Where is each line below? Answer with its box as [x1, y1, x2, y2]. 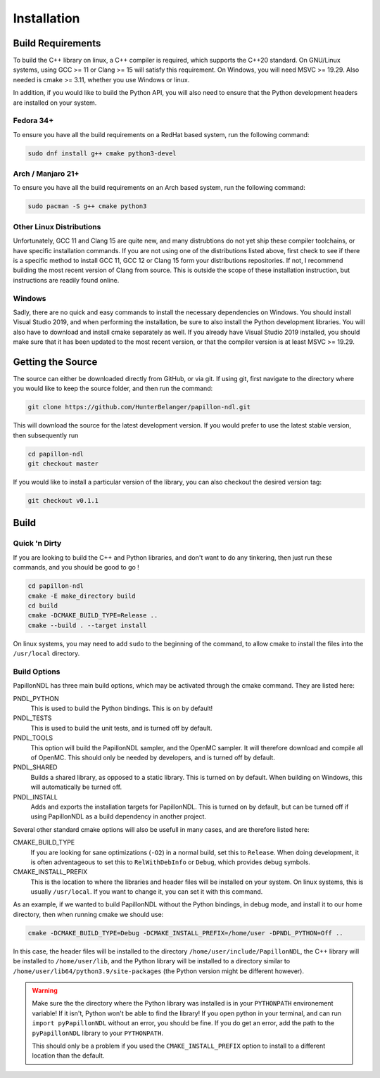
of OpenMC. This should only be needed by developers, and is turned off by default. [30, 753, 276, 762]
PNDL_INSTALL [13, 793, 58, 801]
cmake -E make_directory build [27, 591, 137, 600]
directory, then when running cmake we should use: [13, 910, 164, 918]
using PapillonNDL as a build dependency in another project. [30, 812, 207, 821]
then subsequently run [13, 431, 79, 439]
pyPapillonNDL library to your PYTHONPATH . [32, 1029, 163, 1037]
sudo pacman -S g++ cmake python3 [27, 203, 147, 210]
